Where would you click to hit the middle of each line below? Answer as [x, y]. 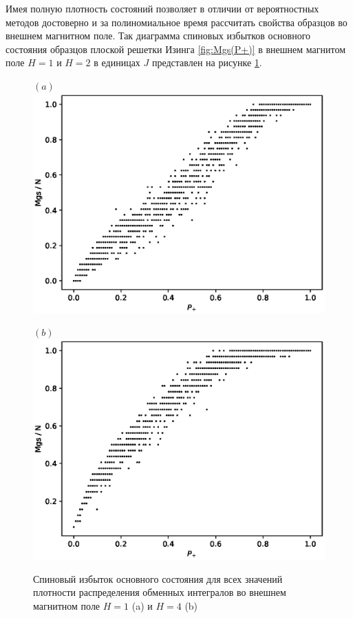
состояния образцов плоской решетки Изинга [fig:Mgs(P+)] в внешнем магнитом [176, 49]
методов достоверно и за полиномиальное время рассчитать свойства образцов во [176, 22]
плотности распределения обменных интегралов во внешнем [160, 592]
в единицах [117, 62]
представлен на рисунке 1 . [207, 62]
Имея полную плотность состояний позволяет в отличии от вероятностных [162, 8]
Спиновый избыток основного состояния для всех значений [158, 578]
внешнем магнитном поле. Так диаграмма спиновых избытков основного [158, 36]
